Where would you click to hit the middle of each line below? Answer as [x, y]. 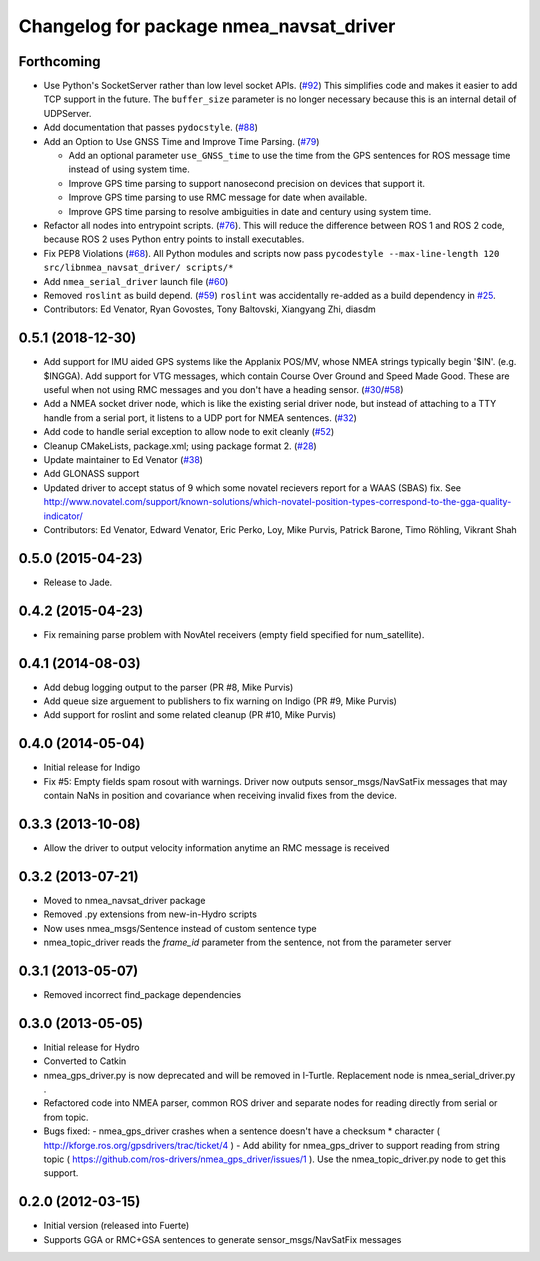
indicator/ [63, 516]
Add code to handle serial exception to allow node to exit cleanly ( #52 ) [189, 432]
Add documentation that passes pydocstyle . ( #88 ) [151, 127]
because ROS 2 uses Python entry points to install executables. [174, 239]
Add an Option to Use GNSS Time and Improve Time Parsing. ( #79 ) [181, 141]
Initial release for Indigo [92, 767]
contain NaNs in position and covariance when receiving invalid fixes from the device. [220, 796]
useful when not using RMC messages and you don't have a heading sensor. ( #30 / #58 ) [223, 389]
